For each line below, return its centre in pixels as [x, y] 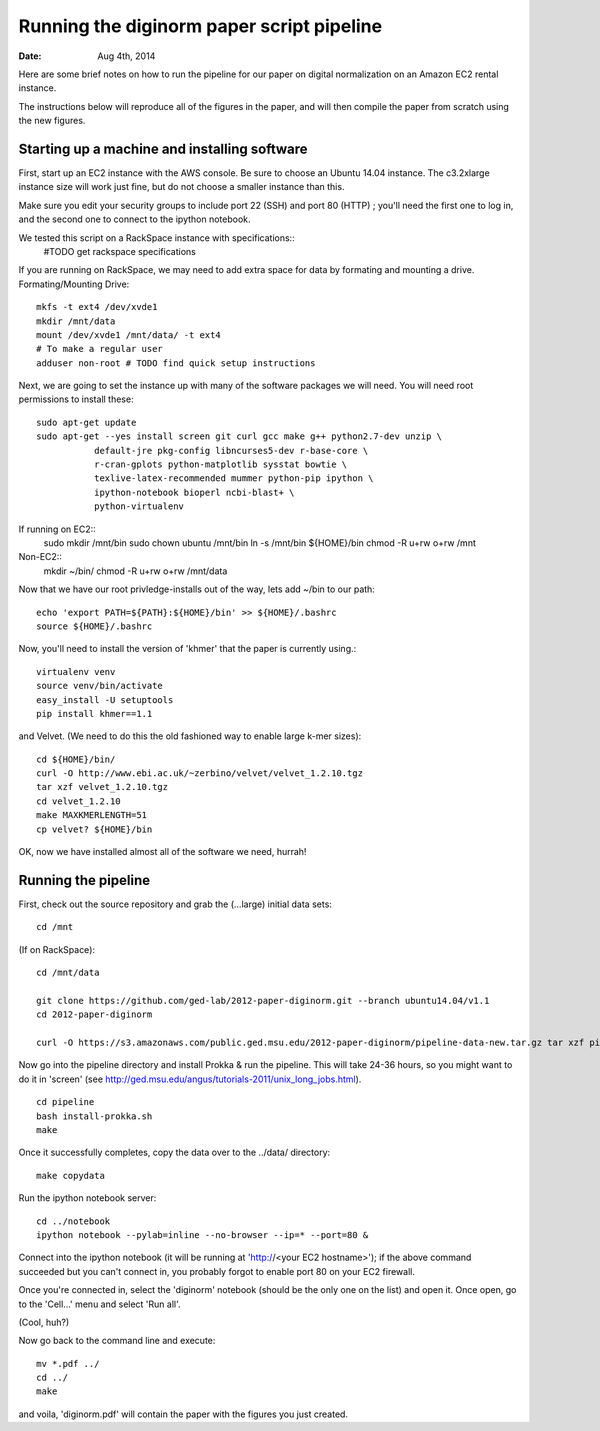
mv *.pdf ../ [68, 1363]
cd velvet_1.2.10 [78, 801]
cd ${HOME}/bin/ [76, 759]
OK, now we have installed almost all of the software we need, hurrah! [162, 852]
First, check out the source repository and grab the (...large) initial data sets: [175, 904]
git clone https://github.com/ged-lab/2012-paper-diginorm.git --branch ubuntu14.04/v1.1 [263, 1000]
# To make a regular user [100, 349]
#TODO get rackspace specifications [120, 251]
